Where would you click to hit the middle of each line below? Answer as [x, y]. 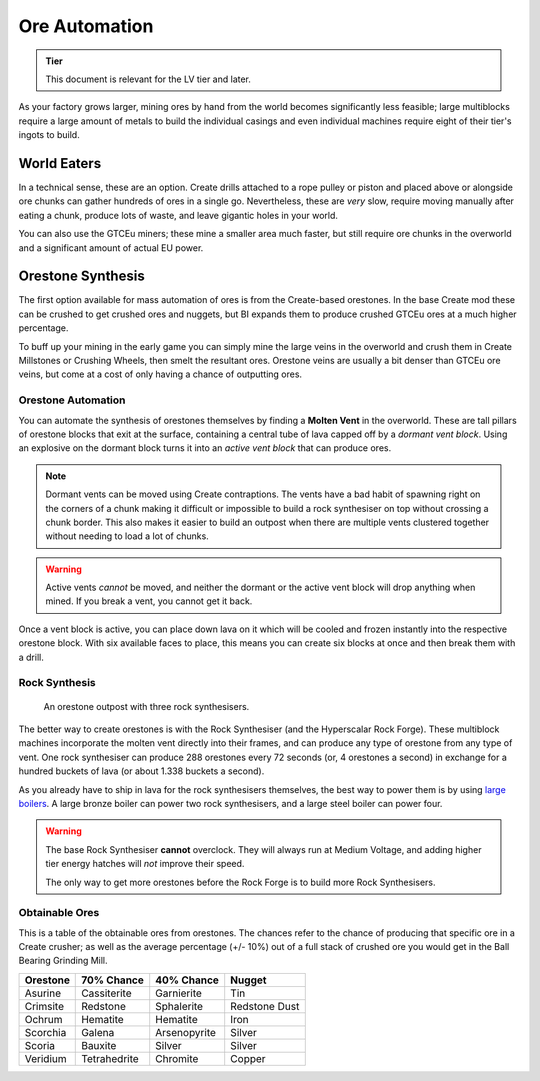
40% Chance [187, 980]
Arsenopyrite [186, 1032]
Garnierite [178, 993]
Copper [248, 1058]
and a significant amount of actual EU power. [111, 247]
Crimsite [44, 1006]
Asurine [43, 993]
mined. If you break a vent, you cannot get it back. [149, 601]
